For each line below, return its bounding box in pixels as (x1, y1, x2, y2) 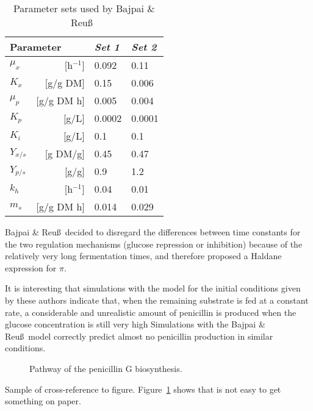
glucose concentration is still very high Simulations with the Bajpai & (5, 318, 265, 331)
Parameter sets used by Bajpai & (13, 1, 155, 15)
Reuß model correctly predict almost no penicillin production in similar (5, 329, 273, 342)
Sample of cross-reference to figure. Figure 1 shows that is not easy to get (5, 382, 281, 395)
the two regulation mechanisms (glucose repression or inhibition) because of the (5, 237, 303, 250)
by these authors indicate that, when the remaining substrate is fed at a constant (5, 293, 309, 306)
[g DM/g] (45, 146, 85, 160)
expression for (5, 261, 57, 274)
